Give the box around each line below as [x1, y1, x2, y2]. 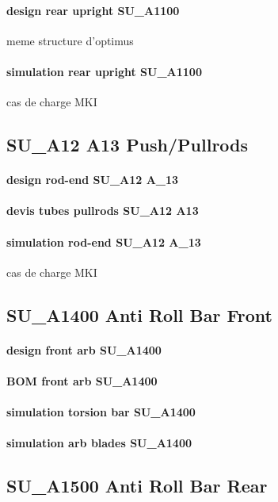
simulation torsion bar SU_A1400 [6, 404, 196, 420]
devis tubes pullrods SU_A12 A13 [6, 202, 199, 219]
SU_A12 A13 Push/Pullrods [6, 132, 249, 157]
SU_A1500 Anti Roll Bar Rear [6, 473, 268, 498]
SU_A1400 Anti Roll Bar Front [6, 302, 272, 327]
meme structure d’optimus [6, 32, 134, 48]
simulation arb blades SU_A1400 [6, 435, 192, 451]
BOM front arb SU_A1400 [6, 372, 158, 389]
